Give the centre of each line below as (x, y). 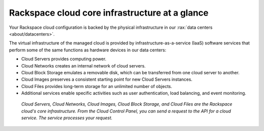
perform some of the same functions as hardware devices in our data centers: (88, 50)
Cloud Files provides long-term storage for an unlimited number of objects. (97, 86)
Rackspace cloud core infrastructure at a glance (109, 13)
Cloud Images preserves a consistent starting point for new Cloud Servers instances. (107, 79)
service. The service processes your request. (67, 118)
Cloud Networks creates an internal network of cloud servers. (84, 65)
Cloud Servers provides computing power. (64, 59)
